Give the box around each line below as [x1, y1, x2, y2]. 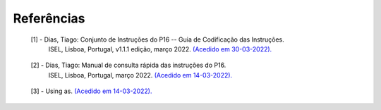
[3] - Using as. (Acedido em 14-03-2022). [30, 87, 152, 95]
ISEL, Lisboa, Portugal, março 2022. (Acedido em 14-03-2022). [48, 71, 233, 79]
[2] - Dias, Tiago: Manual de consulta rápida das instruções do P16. [30, 61, 226, 70]
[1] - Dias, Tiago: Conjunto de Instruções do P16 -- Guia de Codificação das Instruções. [30, 35, 285, 44]
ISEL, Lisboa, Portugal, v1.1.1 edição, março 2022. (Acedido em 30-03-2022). [48, 44, 272, 53]
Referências [13, 11, 85, 26]
